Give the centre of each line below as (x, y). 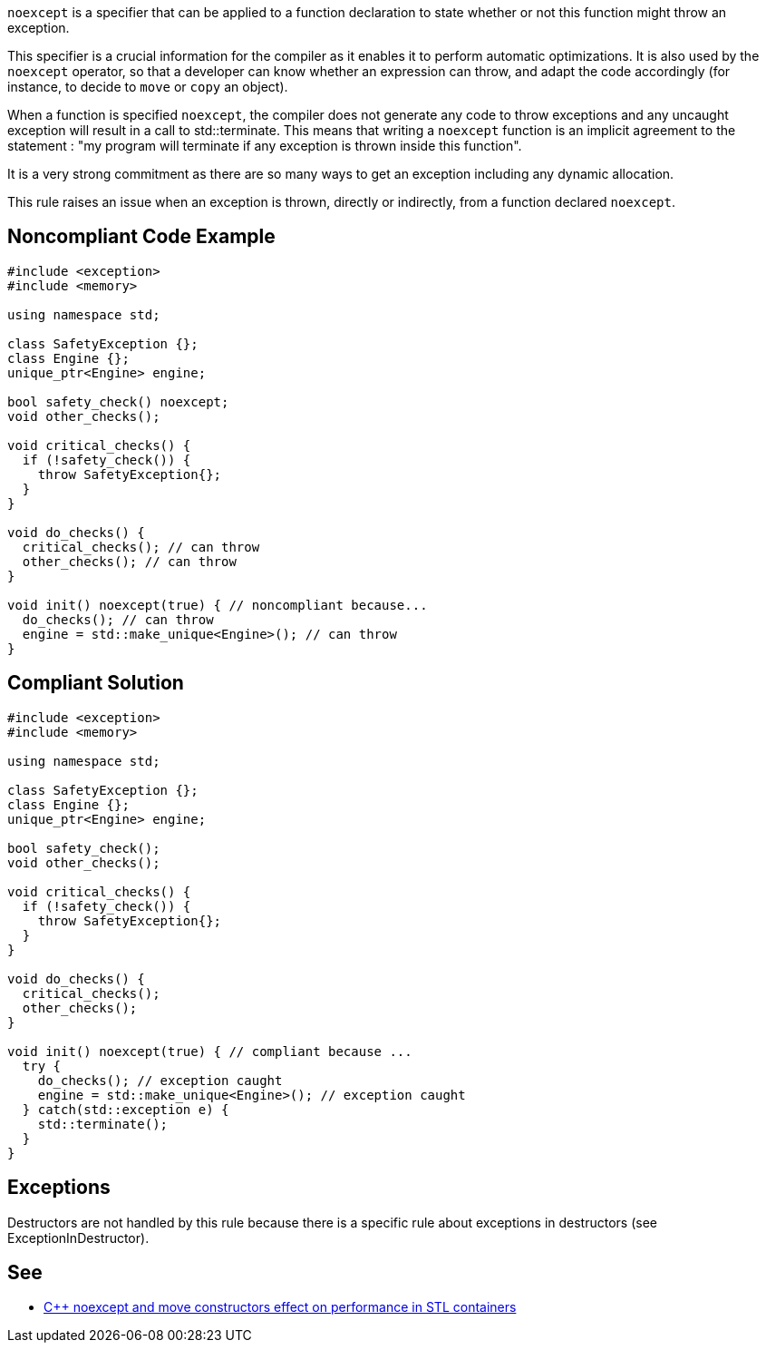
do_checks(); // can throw (118, 619)
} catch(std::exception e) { (126, 1109)
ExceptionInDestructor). (78, 1237)
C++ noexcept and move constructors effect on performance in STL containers (280, 1307)
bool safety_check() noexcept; (118, 401)
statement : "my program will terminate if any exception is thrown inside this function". (265, 146)
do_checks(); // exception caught (160, 1080)
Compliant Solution (96, 683)
